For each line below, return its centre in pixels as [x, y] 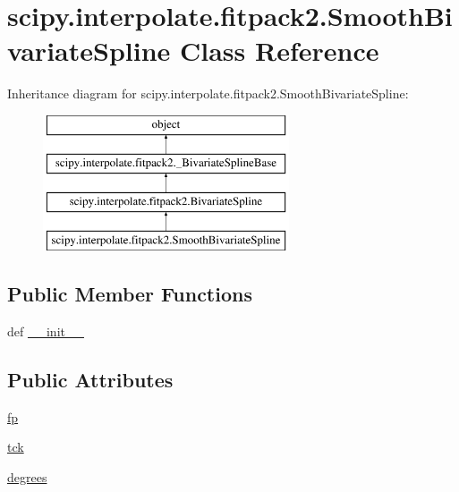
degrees [27, 476]
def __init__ [46, 331]
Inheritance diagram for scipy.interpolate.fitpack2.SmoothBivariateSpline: [208, 93]
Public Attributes [90, 379]
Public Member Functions [130, 294]
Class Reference [280, 51]
